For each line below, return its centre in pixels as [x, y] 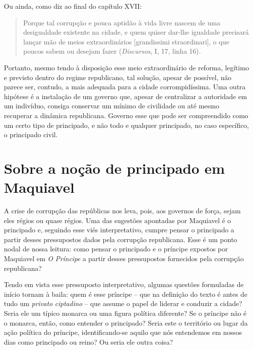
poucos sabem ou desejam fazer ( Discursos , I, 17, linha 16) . [112, 51]
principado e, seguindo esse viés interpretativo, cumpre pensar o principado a [119, 230]
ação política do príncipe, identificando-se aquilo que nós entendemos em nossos [123, 332]
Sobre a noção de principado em [115, 168]
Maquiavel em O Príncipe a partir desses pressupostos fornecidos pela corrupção [124, 258]
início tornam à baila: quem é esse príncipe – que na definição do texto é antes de [126, 294]
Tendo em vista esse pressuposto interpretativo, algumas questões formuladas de [124, 284]
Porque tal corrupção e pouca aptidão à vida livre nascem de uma [122, 22]
